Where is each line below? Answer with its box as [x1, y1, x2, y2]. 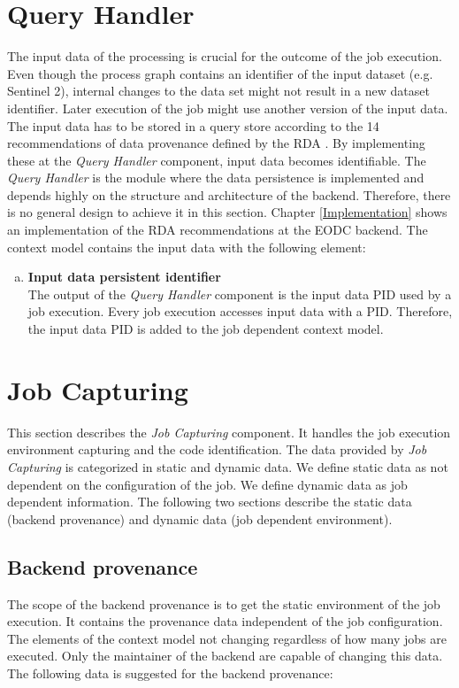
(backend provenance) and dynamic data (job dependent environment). [7, 509, 393, 528]
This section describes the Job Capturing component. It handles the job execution [7, 422, 451, 441]
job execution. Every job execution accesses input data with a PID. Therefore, [27, 302, 453, 321]
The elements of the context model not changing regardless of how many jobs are [7, 629, 447, 647]
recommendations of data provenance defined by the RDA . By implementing [7, 134, 425, 152]
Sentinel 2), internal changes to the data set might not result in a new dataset [7, 81, 430, 100]
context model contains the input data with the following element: [7, 237, 366, 256]
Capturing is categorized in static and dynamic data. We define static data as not [7, 457, 448, 475]
